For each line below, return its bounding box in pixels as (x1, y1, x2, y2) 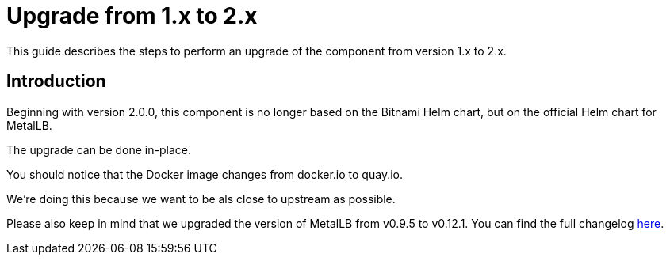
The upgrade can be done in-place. (6, 142, 191, 157)
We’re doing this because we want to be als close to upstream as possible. (6, 191, 396, 206)
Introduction (6, 71, 106, 92)
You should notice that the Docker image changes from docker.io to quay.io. (6, 167, 403, 181)
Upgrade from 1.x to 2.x (6, 2, 258, 29)
